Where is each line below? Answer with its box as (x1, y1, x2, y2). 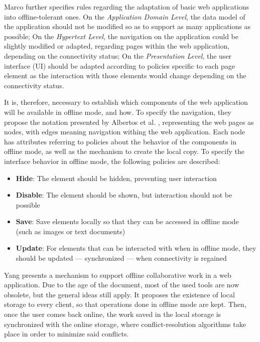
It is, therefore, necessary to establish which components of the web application (4, 97, 248, 107)
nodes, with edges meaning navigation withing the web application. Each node (4, 126, 245, 137)
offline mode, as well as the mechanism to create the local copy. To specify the (4, 146, 244, 156)
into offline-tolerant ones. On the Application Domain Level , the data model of (4, 11, 245, 22)
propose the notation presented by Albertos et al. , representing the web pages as (4, 116, 254, 127)
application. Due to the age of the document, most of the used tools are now (4, 279, 239, 290)
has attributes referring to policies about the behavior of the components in (4, 136, 236, 146)
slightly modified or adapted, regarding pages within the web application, (4, 41, 230, 51)
